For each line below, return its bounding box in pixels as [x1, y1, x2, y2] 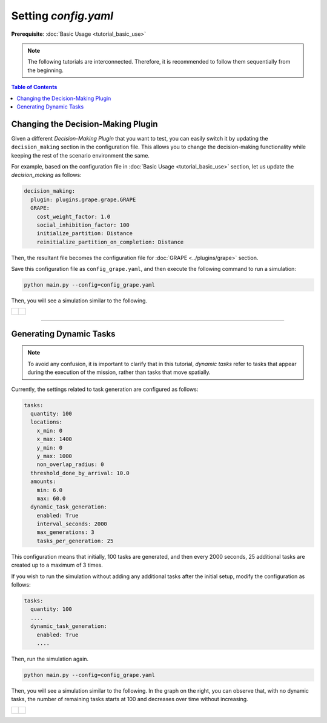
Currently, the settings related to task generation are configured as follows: [11, 385, 199, 393]
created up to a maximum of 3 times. [11, 561, 103, 569]
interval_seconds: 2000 [36, 521, 107, 527]
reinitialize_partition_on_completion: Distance [36, 238, 184, 245]
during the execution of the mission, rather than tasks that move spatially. [27, 368, 211, 376]
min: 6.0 [36, 487, 63, 493]
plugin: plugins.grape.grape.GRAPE [30, 196, 136, 203]
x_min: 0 [36, 427, 63, 434]
